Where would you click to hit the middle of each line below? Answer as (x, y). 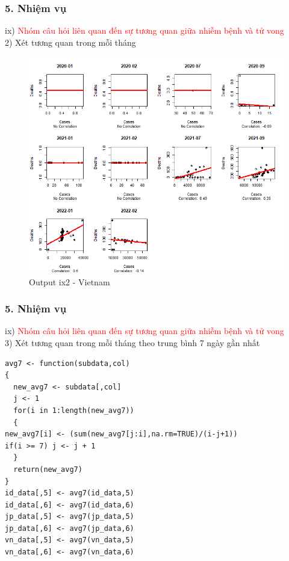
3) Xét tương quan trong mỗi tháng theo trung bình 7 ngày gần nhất (132, 342)
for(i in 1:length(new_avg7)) (74, 410)
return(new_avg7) (48, 469)
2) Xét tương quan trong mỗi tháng (70, 42)
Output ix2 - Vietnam (70, 281)
